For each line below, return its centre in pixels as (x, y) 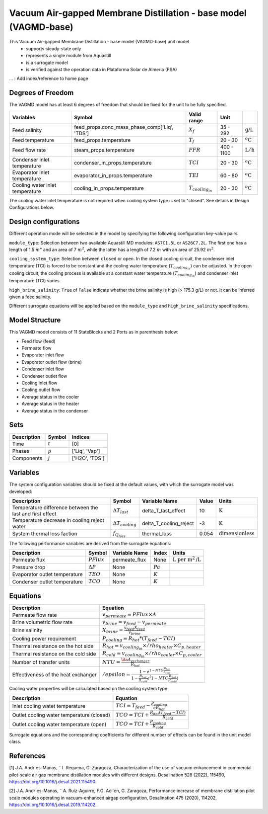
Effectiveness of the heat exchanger (54, 675)
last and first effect (34, 513)
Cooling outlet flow (41, 390)
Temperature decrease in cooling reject (58, 520)
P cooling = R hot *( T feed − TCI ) (139, 639)
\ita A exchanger (135, 660)
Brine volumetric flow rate (42, 622)
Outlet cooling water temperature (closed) (61, 715)
